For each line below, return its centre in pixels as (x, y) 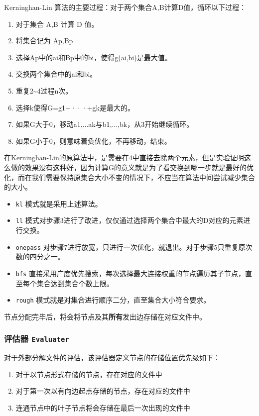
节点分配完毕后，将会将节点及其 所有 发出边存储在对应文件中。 (105, 316)
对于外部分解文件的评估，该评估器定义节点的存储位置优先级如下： (112, 358)
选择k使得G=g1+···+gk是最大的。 (75, 107)
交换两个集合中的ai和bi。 (56, 74)
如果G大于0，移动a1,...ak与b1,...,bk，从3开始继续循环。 (105, 124)
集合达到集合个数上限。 (75, 283)
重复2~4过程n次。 (44, 90)
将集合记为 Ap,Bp (44, 41)
